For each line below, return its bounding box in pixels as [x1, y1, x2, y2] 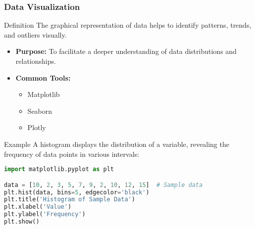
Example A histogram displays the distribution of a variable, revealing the [4, 138, 229, 149]
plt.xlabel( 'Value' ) [4, 203, 72, 211]
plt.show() [4, 218, 40, 226]
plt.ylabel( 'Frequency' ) [4, 211, 86, 218]
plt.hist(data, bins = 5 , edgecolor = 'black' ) [4, 188, 150, 196]
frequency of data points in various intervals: [4, 148, 139, 159]
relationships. [15, 56, 56, 66]
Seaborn [27, 105, 52, 116]
